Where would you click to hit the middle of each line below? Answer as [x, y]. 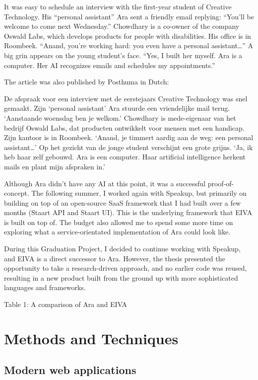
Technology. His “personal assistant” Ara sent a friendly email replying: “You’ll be [129, 16]
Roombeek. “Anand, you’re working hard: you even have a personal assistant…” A [129, 45]
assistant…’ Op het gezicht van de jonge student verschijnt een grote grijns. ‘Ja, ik [129, 147]
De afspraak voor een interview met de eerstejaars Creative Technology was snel [126, 98]
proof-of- [221, 183]
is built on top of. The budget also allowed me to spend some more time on [119, 222]
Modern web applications [70, 370]
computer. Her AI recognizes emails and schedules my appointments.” [110, 65]
